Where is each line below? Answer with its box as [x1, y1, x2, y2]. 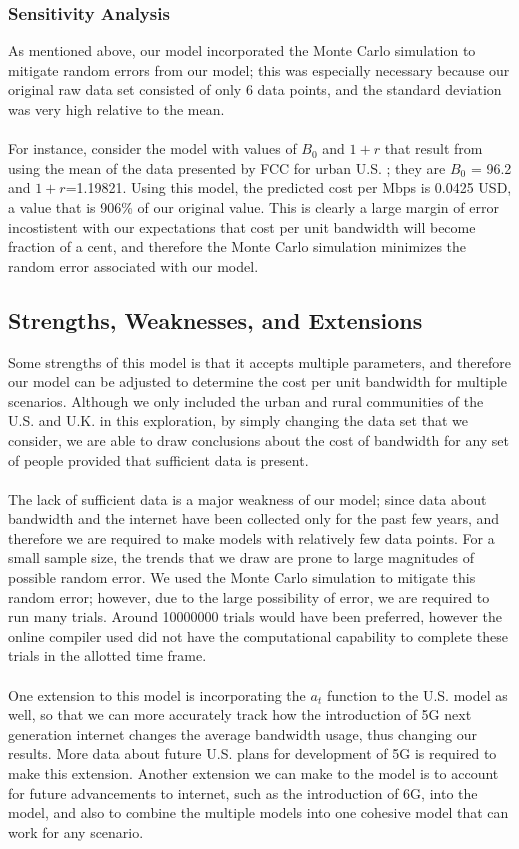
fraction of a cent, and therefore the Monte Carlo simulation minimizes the [8, 236, 467, 257]
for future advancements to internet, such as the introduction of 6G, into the [8, 782, 478, 803]
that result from [384, 138, 483, 159]
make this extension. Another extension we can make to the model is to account [8, 763, 499, 784]
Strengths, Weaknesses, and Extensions [8, 304, 423, 335]
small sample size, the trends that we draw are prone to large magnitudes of [8, 547, 475, 568]
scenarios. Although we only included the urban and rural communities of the [8, 390, 484, 411]
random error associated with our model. [8, 255, 259, 276]
